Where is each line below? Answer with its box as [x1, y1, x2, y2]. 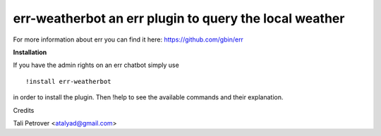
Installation [13, 48, 47, 56]
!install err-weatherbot [25, 78, 111, 85]
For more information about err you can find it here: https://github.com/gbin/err [13, 35, 243, 44]
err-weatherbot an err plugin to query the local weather [13, 11, 345, 26]
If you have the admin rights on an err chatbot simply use [13, 61, 179, 70]
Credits [13, 106, 35, 114]
